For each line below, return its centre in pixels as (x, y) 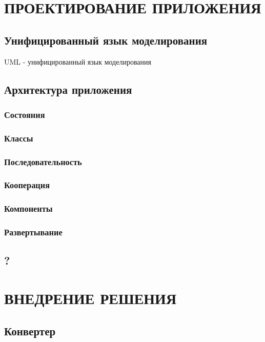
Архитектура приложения (68, 89)
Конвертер (30, 330)
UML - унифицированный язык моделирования (78, 61)
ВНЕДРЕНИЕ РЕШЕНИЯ (90, 298)
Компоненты (28, 208)
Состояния (25, 114)
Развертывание (33, 232)
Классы (19, 138)
